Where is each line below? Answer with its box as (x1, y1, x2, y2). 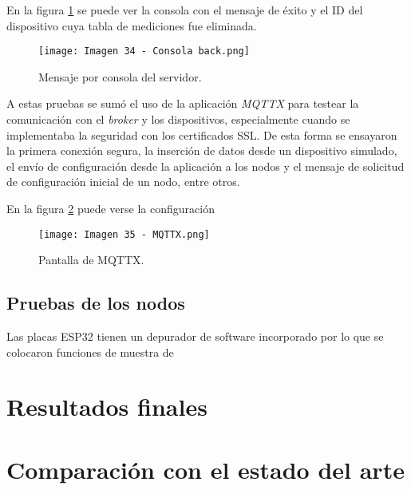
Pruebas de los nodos (6, 290, 185, 315)
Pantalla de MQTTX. (38, 251, 144, 268)
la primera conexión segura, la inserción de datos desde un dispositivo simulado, (6, 142, 397, 159)
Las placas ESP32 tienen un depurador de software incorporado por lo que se (6, 328, 384, 345)
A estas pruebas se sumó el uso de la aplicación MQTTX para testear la (6, 95, 359, 112)
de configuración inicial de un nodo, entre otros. (6, 173, 240, 190)
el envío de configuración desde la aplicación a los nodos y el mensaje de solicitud (6, 157, 405, 174)
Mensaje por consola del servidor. (38, 68, 202, 85)
